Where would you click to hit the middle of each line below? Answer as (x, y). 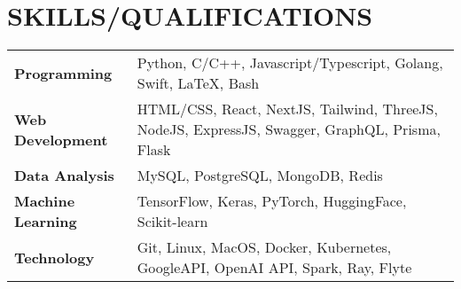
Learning (46, 222)
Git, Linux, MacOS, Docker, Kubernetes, (264, 247)
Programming (63, 73)
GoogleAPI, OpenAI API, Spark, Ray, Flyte (274, 268)
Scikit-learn (172, 222)
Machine (45, 201)
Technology (55, 257)
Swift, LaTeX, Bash (198, 83)
